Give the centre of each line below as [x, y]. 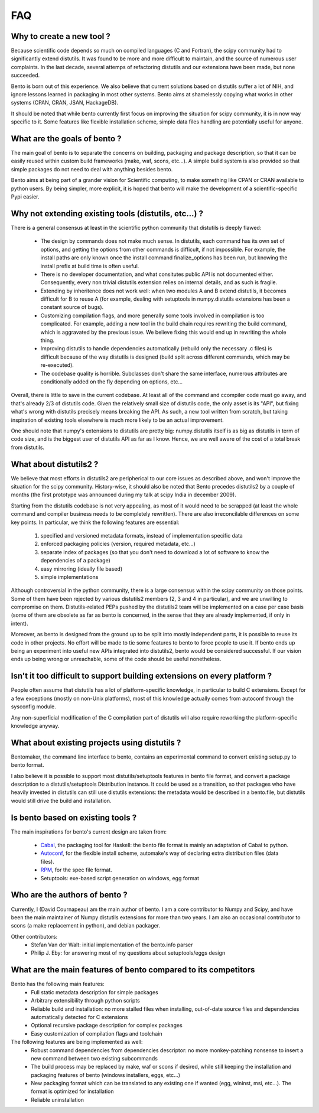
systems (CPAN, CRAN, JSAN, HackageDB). [64, 103]
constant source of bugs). [72, 307]
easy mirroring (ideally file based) [82, 569]
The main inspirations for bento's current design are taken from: [89, 832]
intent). [20, 623]
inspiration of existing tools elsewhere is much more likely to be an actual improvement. [117, 420]
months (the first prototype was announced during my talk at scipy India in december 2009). [123, 495]
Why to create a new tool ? [61, 36]
